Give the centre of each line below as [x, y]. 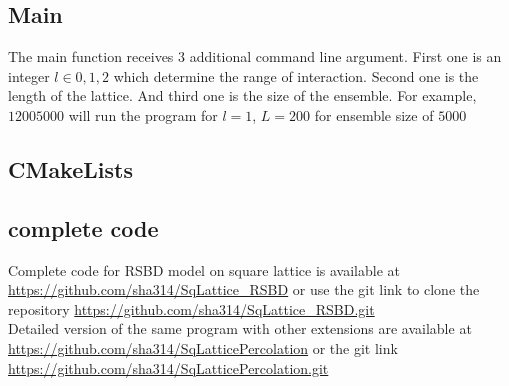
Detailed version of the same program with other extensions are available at [240, 328]
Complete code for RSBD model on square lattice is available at [204, 269]
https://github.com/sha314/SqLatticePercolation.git [168, 367]
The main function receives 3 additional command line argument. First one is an [255, 56]
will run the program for [143, 114]
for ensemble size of [374, 114]
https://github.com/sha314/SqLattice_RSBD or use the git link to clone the [244, 289]
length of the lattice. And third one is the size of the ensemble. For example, [242, 95]
